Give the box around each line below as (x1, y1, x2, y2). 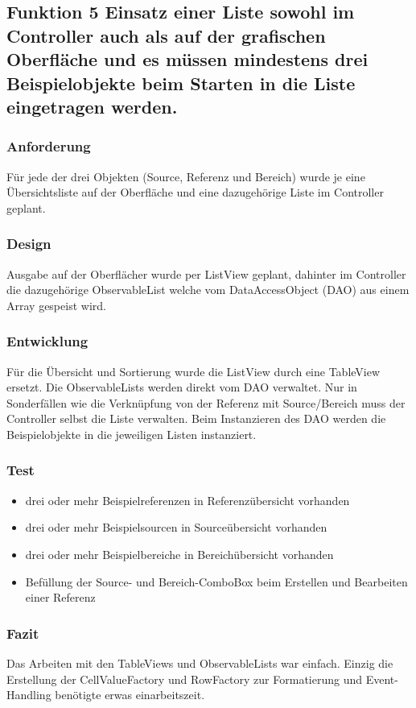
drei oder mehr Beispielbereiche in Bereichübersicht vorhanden (25, 545, 334, 562)
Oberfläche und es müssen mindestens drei (6, 47, 369, 72)
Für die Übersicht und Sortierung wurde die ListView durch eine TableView (6, 362, 381, 379)
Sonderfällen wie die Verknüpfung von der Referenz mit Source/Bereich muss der (6, 394, 406, 411)
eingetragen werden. (6, 93, 178, 118)
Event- (365, 670, 398, 687)
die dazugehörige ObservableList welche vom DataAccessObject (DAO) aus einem (6, 281, 410, 298)
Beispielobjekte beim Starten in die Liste (6, 70, 356, 95)
